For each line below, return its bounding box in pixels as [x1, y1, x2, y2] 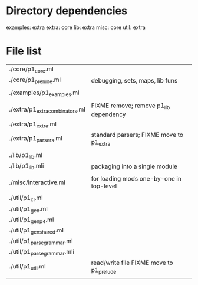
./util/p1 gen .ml [9, 205, 48, 214]
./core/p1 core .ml [9, 65, 54, 74]
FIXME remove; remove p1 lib [91, 101, 170, 111]
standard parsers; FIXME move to [91, 130, 184, 139]
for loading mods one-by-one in [91, 175, 181, 183]
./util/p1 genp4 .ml [9, 215, 54, 225]
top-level [91, 182, 117, 190]
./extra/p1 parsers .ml [9, 134, 63, 143]
